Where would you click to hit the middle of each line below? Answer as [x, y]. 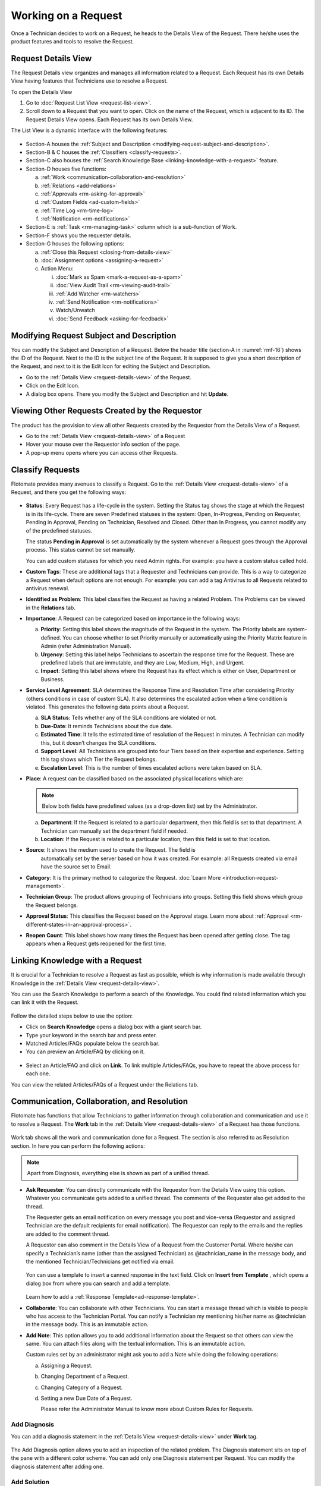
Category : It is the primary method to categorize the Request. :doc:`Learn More [123, 877]
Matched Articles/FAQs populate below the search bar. [93, 1044]
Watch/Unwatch [75, 310]
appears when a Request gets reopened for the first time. [96, 944]
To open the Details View [42, 92]
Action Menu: [57, 269]
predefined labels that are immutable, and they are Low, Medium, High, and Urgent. [143, 663]
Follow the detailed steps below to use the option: [72, 1016]
